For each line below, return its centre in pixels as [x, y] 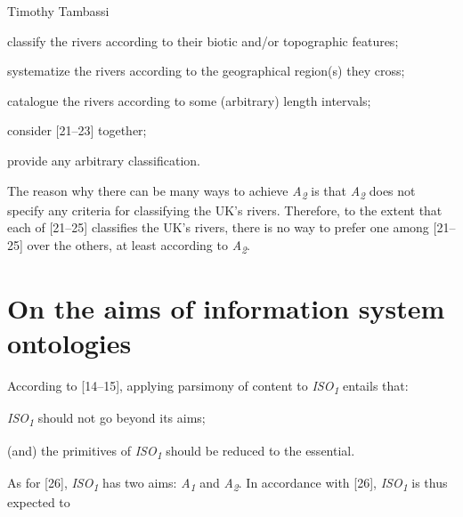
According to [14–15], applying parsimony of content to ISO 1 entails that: [208, 387]
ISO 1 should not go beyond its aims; [106, 419]
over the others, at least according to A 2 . [138, 246]
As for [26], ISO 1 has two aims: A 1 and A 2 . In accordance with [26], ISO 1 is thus [227, 483]
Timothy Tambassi [58, 11]
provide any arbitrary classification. [104, 160]
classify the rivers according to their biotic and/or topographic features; [203, 40]
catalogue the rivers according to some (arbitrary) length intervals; [189, 100]
